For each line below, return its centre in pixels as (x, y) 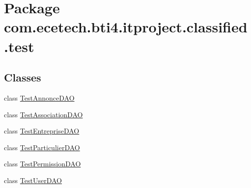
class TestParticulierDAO (42, 147)
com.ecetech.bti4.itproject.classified (126, 27)
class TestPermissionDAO (42, 164)
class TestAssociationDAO (43, 114)
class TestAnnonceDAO (39, 97)
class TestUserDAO (33, 180)
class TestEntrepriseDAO (42, 131)
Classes (23, 77)
